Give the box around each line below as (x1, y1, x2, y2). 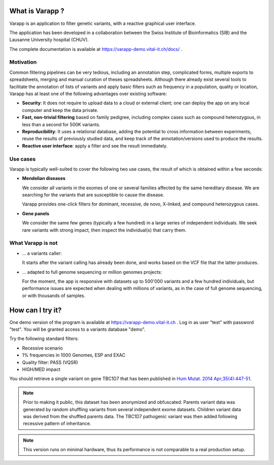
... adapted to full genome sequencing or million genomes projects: (22, 269, 162, 275)
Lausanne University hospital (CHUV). (9, 37, 89, 43)
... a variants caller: (22, 250, 62, 256)
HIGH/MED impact (22, 366, 60, 372)
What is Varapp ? (9, 7, 64, 15)
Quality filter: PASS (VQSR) (22, 359, 78, 365)
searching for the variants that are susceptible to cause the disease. (22, 192, 164, 198)
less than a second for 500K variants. (22, 121, 100, 127)
